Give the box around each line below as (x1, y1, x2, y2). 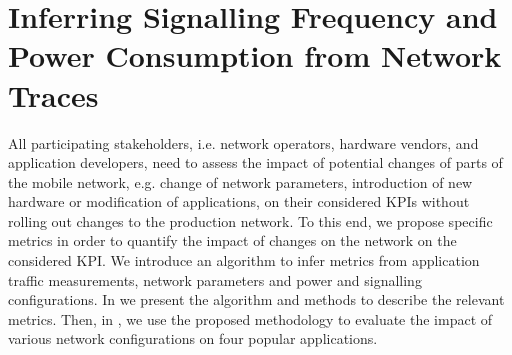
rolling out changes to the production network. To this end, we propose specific (8, 210, 493, 231)
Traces (8, 74, 99, 115)
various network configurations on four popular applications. (8, 328, 378, 349)
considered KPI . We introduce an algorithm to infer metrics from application (8, 250, 480, 271)
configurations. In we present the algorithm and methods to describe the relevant (8, 289, 505, 310)
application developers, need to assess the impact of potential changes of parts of (8, 152, 503, 173)
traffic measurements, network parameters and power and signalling (8, 269, 422, 290)
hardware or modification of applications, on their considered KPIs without (8, 191, 470, 212)
